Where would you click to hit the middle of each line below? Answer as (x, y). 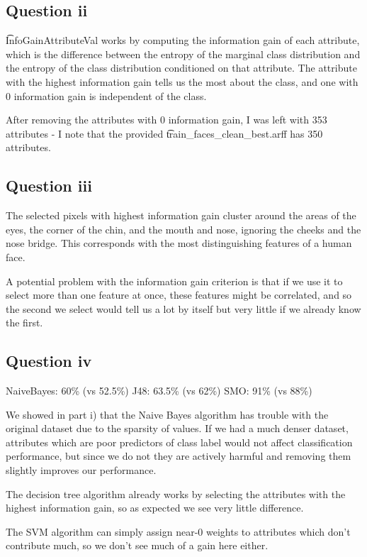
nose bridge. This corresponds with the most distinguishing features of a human (179, 243)
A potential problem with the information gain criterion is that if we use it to (174, 281)
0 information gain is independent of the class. (106, 95)
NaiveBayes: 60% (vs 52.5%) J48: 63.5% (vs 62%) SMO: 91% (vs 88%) (159, 391)
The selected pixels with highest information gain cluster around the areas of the (181, 215)
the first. (24, 322)
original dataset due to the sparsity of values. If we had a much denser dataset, (177, 428)
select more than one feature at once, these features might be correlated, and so (179, 295)
